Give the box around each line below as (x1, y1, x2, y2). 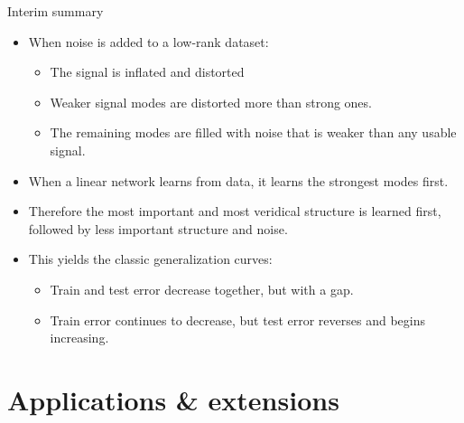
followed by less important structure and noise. (28, 219, 288, 238)
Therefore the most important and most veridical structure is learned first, (28, 202, 441, 221)
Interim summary (7, 2, 104, 20)
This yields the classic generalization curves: (28, 249, 273, 268)
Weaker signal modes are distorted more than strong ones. (50, 92, 372, 111)
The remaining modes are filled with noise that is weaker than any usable (50, 123, 457, 142)
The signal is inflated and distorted (50, 62, 245, 81)
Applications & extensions (7, 381, 339, 418)
